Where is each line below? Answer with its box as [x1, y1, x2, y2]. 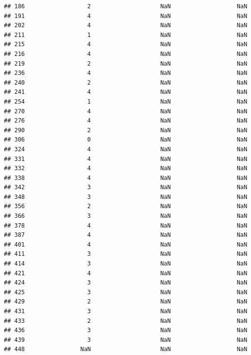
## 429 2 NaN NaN [4, 298, 248, 305]
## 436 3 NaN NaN [4, 327, 248, 334]
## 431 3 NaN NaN [4, 308, 248, 315]
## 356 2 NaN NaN [4, 203, 248, 210]
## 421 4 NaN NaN [4, 269, 248, 277]
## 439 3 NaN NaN [4, 336, 248, 343]
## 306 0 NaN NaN [4, 136, 248, 143]
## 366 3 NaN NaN [4, 213, 248, 220]
